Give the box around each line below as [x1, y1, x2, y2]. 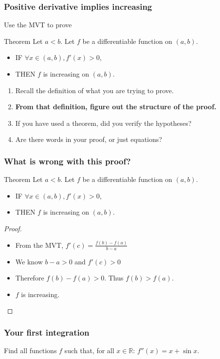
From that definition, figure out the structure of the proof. [15, 101, 217, 112]
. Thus [104, 273, 124, 283]
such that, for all [64, 345, 114, 356]
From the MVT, [15, 239, 64, 250]
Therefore [15, 273, 44, 283]
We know [15, 256, 43, 266]
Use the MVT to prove [4, 20, 72, 30]
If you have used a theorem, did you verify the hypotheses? [15, 118, 192, 128]
